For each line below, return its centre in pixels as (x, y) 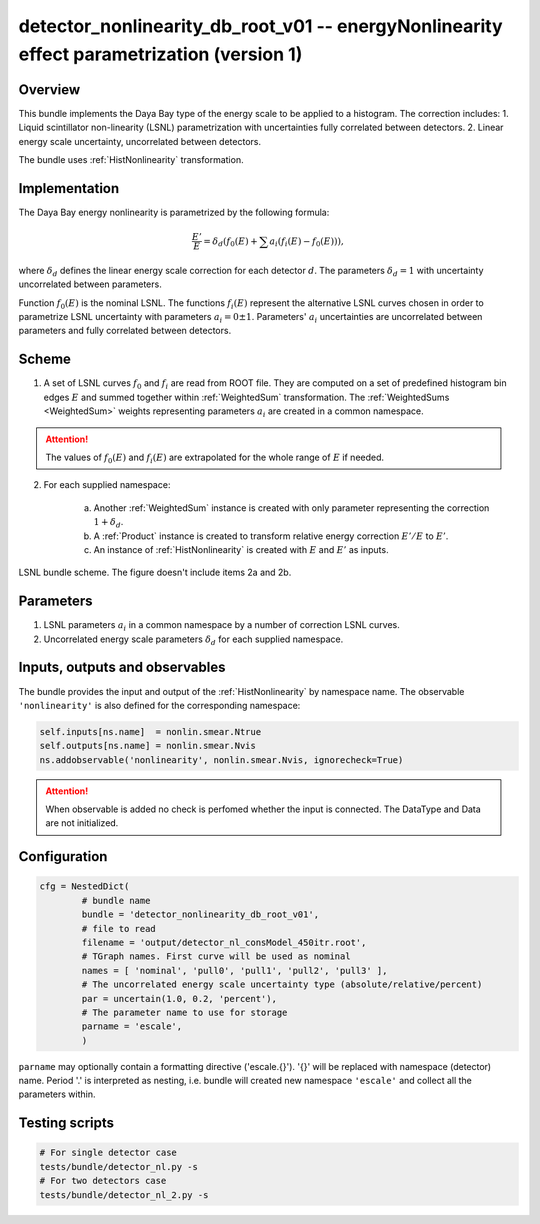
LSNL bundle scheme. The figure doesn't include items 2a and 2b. (155, 572)
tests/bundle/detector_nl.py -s (119, 1166)
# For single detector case (108, 1153)
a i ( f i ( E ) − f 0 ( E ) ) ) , (306, 242)
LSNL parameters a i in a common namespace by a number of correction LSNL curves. (221, 626)
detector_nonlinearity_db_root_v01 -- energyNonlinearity (261, 26)
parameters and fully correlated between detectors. (125, 331)
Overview (49, 89)
